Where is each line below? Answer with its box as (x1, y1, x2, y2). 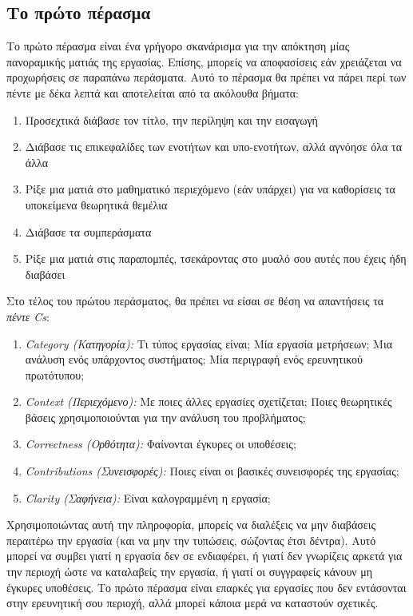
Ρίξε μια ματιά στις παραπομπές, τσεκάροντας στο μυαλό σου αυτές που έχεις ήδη (25, 250, 407, 267)
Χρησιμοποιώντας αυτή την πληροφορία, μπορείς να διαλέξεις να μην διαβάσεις (6, 516, 375, 533)
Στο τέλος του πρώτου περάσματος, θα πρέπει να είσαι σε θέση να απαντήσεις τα (6, 292, 384, 309)
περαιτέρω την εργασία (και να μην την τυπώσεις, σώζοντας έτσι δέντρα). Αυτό (6, 531, 376, 548)
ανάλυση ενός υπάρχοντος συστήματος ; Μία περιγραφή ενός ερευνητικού (25, 351, 363, 368)
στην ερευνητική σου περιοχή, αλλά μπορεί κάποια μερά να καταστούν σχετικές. (6, 594, 379, 611)
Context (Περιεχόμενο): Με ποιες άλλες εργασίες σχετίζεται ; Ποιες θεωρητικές (25, 393, 392, 410)
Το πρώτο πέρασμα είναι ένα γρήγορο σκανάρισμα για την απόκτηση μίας (6, 38, 350, 54)
